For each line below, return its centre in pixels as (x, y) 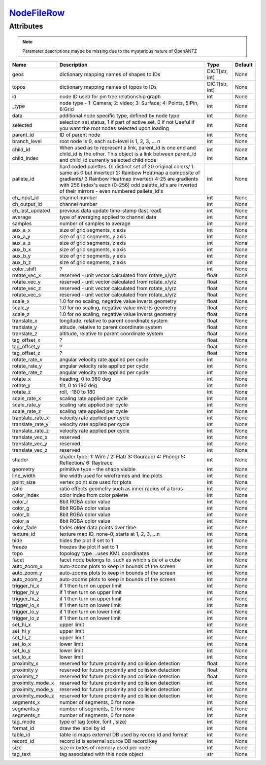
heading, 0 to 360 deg (85, 379)
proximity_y (25, 670)
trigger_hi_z (26, 598)
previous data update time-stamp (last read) (111, 211)
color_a (21, 521)
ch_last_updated (31, 211)
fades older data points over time (98, 527)
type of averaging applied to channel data (108, 217)
